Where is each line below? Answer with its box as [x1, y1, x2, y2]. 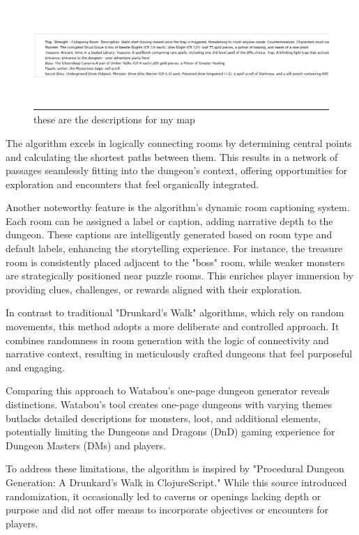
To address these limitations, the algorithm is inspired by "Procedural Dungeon [6, 461, 344, 476]
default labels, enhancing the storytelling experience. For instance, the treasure [6, 241, 343, 256]
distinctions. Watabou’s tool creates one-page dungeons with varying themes [6, 397, 332, 411]
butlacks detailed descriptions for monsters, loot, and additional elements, [6, 410, 321, 425]
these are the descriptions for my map [33, 112, 195, 127]
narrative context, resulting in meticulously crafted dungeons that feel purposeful [6, 346, 353, 361]
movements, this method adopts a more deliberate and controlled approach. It [6, 319, 339, 334]
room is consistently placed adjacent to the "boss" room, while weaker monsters [6, 254, 345, 269]
